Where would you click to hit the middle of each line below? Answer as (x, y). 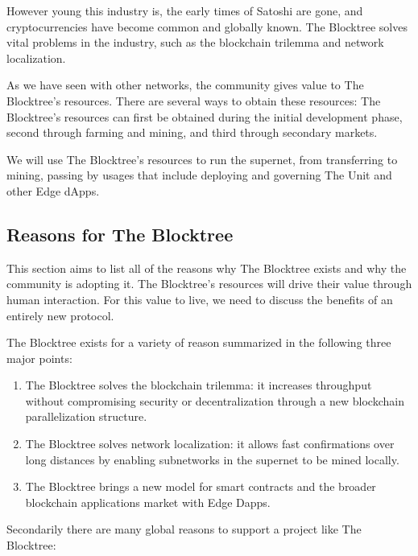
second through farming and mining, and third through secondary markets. (192, 132)
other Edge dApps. (53, 190)
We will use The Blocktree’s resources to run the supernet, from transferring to (202, 159)
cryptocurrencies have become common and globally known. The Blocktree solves (207, 26)
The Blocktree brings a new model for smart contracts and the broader (201, 486)
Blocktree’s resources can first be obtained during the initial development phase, (205, 116)
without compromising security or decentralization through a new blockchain (215, 400)
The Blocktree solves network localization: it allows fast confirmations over (210, 444)
